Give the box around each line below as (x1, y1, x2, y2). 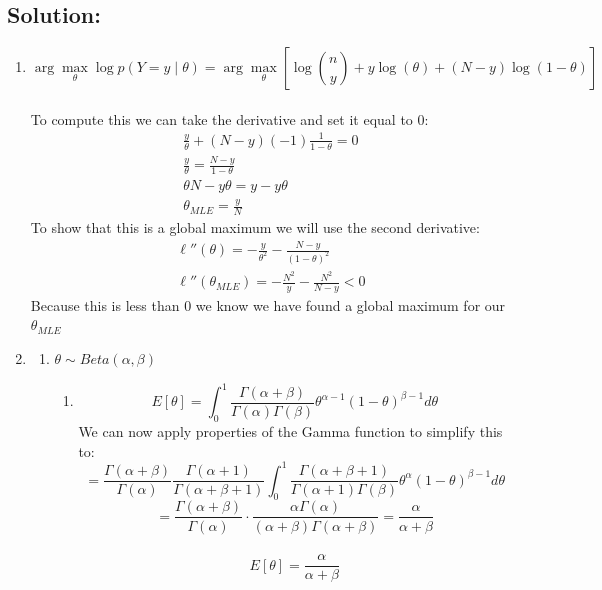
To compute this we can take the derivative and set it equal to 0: (30, 108, 429, 129)
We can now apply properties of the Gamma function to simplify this (78, 420, 503, 441)
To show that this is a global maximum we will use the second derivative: (30, 217, 480, 238)
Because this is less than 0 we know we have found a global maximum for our (30, 294, 506, 315)
